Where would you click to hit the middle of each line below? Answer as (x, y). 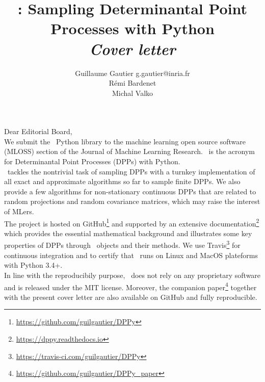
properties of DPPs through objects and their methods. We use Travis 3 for (122, 244)
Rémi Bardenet (132, 83)
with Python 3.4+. (33, 265)
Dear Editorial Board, (38, 131)
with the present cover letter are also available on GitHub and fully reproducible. (131, 297)
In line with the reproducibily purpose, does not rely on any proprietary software (132, 275)
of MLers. (19, 211)
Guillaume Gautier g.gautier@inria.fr (132, 73)
